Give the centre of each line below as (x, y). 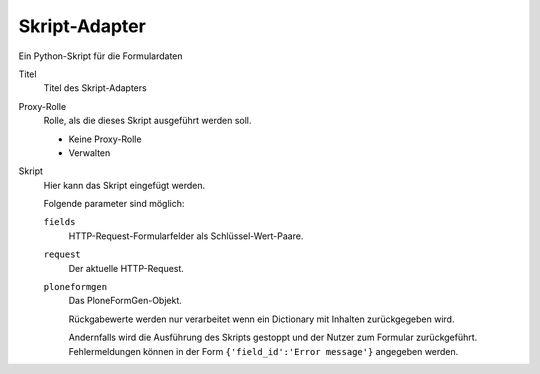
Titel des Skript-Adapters (95, 88)
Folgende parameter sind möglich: (114, 204)
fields (59, 222)
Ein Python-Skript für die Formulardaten (101, 56)
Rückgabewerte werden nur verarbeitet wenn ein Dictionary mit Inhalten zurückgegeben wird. (261, 319)
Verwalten (89, 152)
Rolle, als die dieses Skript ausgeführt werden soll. (147, 121)
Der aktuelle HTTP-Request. (126, 268)
